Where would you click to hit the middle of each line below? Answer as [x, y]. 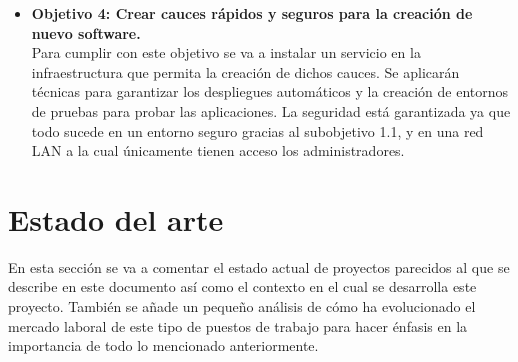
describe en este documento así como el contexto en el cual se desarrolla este [242, 286]
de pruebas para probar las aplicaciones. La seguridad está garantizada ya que [271, 110]
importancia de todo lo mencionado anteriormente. [163, 345]
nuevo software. [86, 32]
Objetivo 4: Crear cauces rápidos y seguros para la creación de [252, 13]
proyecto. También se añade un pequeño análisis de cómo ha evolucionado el [242, 306]
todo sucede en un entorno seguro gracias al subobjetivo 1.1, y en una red [257, 130]
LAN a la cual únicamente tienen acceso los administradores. [218, 150]
